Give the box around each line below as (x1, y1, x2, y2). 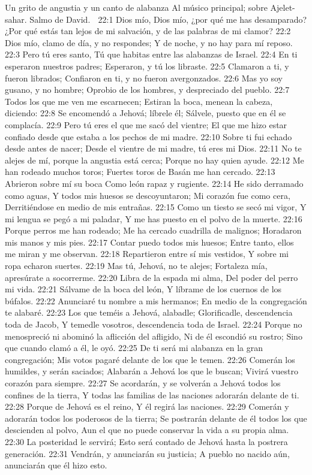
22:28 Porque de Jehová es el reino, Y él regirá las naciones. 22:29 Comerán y (5, 400, 289, 413)
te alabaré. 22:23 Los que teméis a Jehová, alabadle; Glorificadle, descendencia (5, 306, 293, 319)
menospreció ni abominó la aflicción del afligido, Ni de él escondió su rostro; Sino (5, 329, 302, 342)
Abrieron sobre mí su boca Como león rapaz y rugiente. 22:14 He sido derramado (5, 177, 304, 189)
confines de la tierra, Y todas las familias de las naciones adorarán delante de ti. (5, 388, 299, 401)
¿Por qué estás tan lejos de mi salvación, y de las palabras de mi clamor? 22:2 (5, 25, 291, 37)
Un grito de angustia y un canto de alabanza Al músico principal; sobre (5, 1, 268, 13)
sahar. (5, 13, 27, 25)
